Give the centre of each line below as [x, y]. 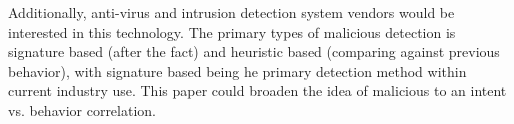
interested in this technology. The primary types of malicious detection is [232, 31]
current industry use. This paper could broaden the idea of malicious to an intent [257, 90]
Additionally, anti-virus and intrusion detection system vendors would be [231, 12]
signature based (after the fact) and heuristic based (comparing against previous [254, 51]
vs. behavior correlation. [82, 109]
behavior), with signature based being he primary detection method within [237, 70]
